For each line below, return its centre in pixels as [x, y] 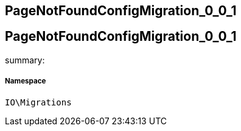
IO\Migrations [38, 102]
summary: [25, 60]
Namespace [26, 81]
